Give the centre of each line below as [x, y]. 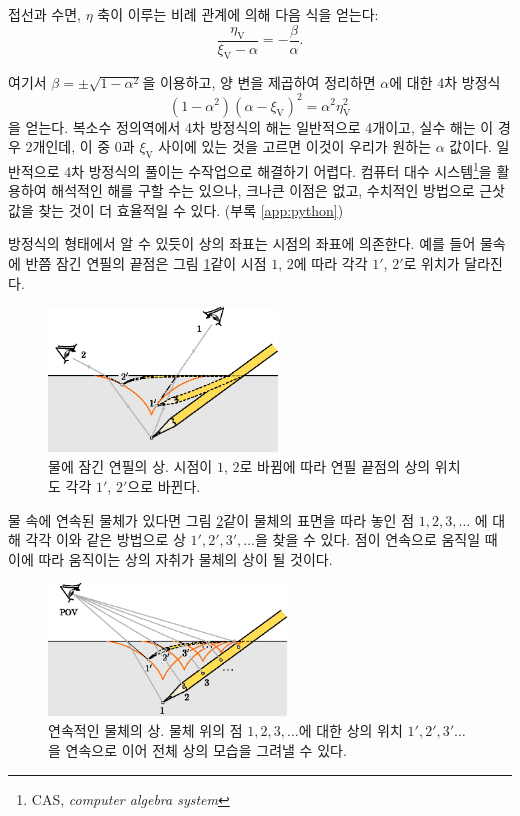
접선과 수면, [44, 14]
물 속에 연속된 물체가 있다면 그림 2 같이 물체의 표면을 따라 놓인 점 [211, 519]
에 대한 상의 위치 [350, 730]
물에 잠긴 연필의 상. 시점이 [130, 466]
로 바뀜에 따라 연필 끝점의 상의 [335, 466]
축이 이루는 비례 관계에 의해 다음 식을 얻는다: [238, 14]
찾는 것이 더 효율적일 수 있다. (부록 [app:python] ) [191, 209]
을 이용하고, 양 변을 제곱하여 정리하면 [259, 82]
